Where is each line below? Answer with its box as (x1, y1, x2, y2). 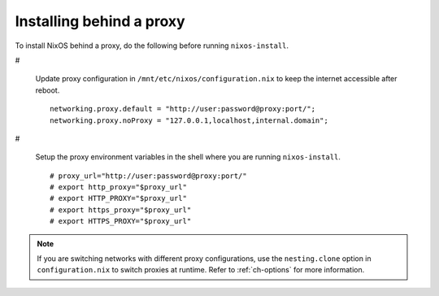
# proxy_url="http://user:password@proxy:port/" (50, 171, 247, 181)
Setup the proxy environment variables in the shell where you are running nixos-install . (35, 152, 341, 162)
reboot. (35, 85, 60, 95)
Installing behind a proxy (15, 12, 186, 30)
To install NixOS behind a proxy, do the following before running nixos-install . (15, 41, 289, 50)
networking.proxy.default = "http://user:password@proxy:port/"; (50, 104, 316, 114)
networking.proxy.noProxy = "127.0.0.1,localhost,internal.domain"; (50, 115, 328, 125)
